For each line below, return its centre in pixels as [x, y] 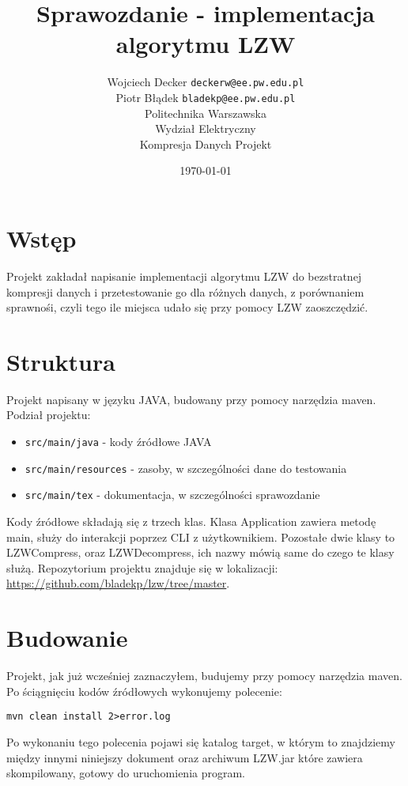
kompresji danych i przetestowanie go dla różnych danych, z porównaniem [185, 291]
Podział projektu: [49, 415]
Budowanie [67, 638]
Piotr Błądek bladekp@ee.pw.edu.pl [206, 97]
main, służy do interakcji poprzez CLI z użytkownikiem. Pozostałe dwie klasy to [201, 537]
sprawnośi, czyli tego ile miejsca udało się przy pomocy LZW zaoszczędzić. [187, 307]
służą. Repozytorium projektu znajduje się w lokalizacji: [142, 567]
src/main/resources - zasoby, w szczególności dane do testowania [186, 468]
